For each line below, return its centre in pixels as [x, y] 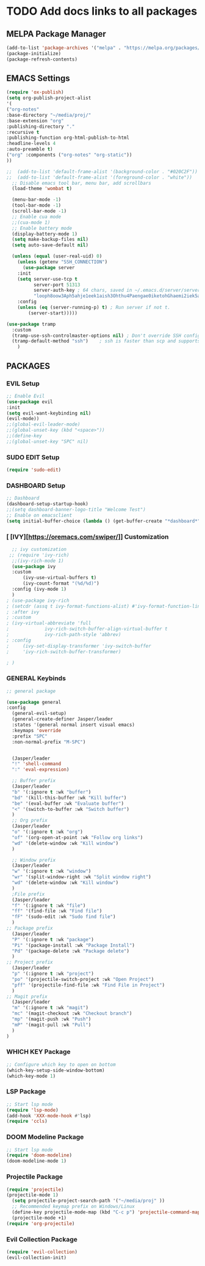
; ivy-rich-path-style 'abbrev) [64, 635]
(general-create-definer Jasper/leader [63, 719]
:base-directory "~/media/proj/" [49, 115]
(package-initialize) [34, 53]
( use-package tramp [31, 324]
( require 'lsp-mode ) [33, 1110]
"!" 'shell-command [37, 764]
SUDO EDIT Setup [33, 457]
